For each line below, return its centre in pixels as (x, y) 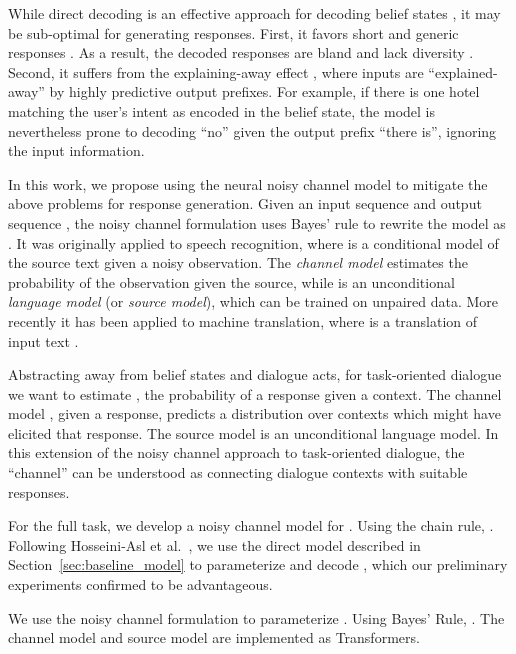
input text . (43, 340)
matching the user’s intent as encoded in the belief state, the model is (221, 110)
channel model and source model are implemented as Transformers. (214, 637)
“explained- (463, 71)
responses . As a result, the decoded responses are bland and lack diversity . (241, 52)
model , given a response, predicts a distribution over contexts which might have (254, 413)
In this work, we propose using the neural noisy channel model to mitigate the (248, 183)
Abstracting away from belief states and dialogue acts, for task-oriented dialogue (255, 374)
